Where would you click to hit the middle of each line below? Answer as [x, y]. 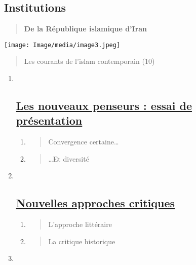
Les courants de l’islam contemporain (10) [89, 61]
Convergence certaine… [84, 142]
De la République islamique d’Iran [86, 29]
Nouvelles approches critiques [95, 203]
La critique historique [82, 241]
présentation [49, 120]
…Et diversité [69, 158]
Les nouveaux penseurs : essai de [104, 106]
